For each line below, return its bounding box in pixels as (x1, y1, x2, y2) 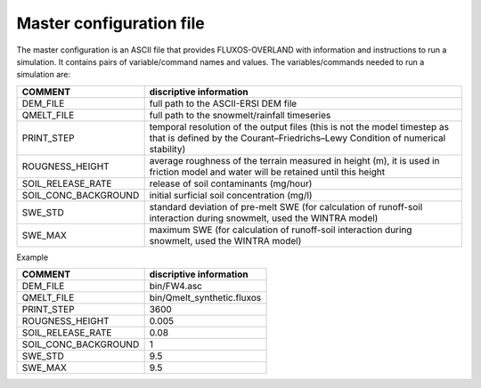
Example (16, 252, 49, 263)
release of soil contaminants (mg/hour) (149, 177, 313, 190)
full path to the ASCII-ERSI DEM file (149, 97, 298, 109)
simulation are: (16, 69, 71, 80)
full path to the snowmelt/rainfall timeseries (149, 109, 331, 121)
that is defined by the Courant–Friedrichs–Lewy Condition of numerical (149, 132, 446, 144)
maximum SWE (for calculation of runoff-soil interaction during (149, 223, 412, 236)
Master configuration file (16, 13, 205, 33)
